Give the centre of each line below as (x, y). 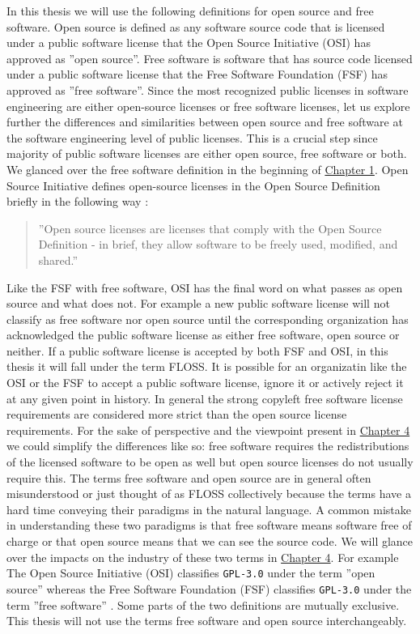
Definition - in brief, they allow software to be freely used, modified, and (218, 244)
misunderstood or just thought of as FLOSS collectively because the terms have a (209, 494)
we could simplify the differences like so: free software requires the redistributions (208, 446)
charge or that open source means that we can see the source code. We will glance (210, 541)
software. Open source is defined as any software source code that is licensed (196, 26)
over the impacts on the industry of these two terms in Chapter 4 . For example (203, 557)
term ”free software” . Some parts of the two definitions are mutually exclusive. (203, 604)
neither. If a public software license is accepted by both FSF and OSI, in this (197, 350)
